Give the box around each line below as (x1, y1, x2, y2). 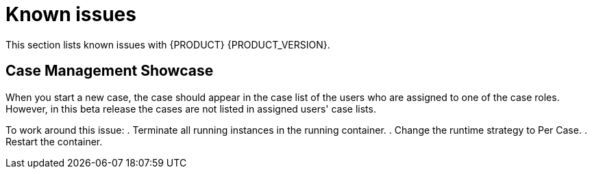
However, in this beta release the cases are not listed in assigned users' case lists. (5, 102, 376, 115)
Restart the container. (5, 135, 103, 147)
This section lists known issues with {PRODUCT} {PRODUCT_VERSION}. (5, 38, 330, 50)
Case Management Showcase (5, 62, 214, 80)
